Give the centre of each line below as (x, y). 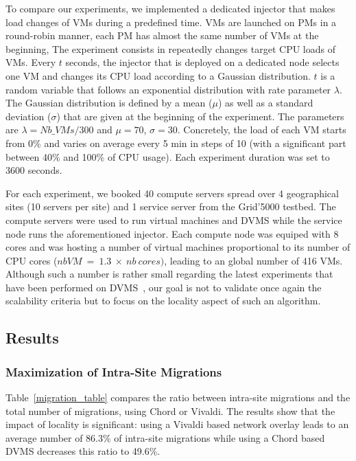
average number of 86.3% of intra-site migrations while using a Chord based (165, 437)
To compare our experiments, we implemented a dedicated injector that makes (170, 8)
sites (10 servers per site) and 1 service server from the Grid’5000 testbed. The (171, 206)
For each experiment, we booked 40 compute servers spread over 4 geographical (172, 193)
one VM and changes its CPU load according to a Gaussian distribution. (158, 75)
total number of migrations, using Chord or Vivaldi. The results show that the (170, 411)
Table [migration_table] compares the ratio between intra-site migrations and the (178, 397)
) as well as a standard (265, 103)
